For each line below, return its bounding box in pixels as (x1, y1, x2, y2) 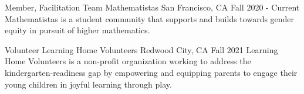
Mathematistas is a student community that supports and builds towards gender (5, 12, 295, 25)
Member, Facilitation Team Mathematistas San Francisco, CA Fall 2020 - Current (5, 1, 300, 13)
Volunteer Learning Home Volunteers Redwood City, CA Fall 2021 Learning (5, 43, 278, 55)
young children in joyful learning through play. (5, 78, 172, 90)
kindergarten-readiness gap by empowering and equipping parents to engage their (5, 66, 298, 78)
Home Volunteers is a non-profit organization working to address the (5, 55, 251, 67)
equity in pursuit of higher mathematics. (5, 24, 150, 36)
